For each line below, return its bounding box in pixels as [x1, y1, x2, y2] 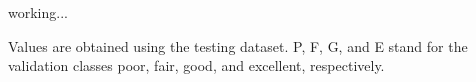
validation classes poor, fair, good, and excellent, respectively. [8, 55, 385, 76]
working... [8, 2, 68, 22]
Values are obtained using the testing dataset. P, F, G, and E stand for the [8, 35, 468, 56]
